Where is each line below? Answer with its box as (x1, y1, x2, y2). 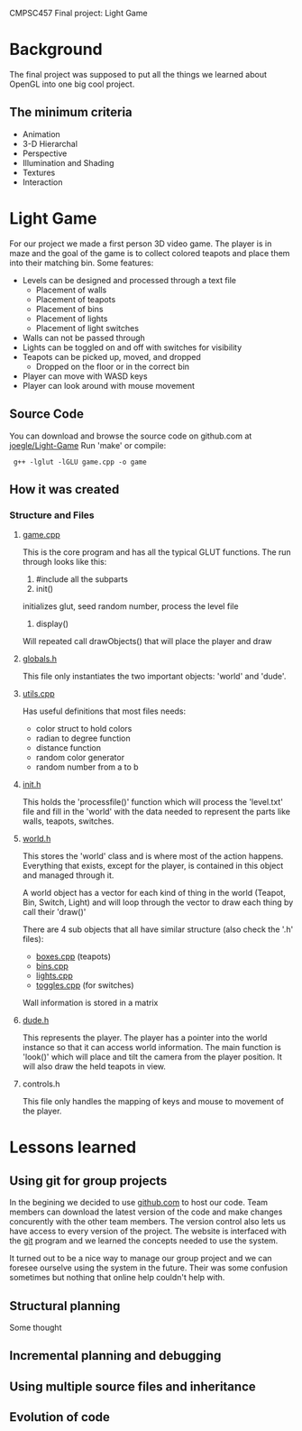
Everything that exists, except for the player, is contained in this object (22, 861, 284, 872)
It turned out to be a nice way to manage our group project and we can (9, 1253, 272, 1264)
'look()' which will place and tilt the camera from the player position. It (22, 1051, 282, 1063)
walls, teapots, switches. (22, 816, 114, 826)
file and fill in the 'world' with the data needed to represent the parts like (22, 807, 291, 817)
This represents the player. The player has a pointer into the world (22, 1032, 268, 1043)
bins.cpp (35, 961, 69, 972)
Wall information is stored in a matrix (22, 997, 159, 1009)
